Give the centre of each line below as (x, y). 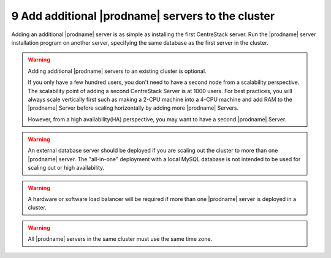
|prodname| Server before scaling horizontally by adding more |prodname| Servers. (133, 108)
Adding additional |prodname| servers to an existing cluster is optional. (117, 71)
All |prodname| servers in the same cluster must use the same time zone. (120, 239)
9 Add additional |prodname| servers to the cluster (143, 16)
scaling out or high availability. (66, 168)
